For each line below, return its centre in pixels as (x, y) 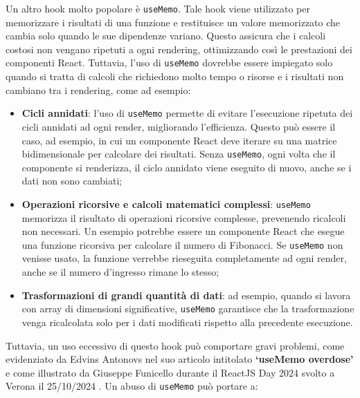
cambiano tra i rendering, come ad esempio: (98, 89)
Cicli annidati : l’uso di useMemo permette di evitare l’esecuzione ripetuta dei (187, 113)
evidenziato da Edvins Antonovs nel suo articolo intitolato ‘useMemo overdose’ (180, 359)
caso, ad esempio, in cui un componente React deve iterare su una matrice (179, 140)
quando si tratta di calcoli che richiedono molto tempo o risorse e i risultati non (175, 76)
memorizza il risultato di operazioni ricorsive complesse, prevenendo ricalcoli (184, 217)
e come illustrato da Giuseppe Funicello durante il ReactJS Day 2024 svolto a (170, 372)
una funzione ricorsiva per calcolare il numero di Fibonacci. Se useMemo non (182, 244)
